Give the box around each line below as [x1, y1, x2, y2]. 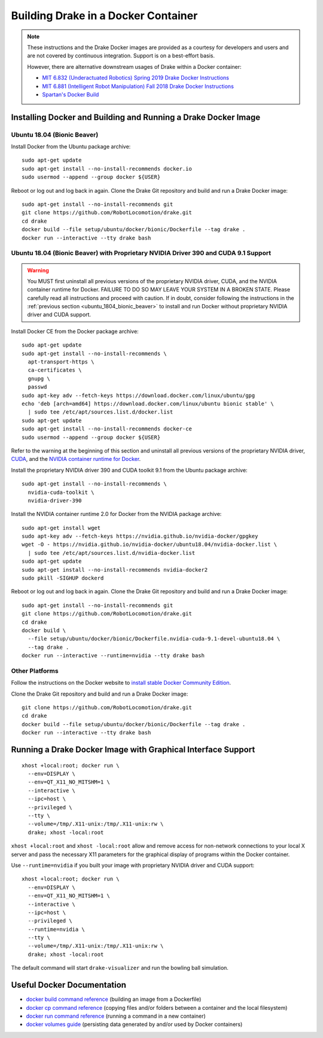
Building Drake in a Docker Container [11, 9, 198, 22]
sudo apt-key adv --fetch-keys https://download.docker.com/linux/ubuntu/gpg [22, 392, 255, 399]
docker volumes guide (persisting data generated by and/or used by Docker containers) [26, 1021, 243, 1028]
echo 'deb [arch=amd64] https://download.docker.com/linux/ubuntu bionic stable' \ [22, 400, 275, 407]
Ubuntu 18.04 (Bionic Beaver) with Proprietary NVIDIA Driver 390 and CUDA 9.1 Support [11, 249, 272, 257]
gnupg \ [28, 375, 50, 382]
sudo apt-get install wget [22, 524, 101, 531]
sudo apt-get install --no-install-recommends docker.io [22, 165, 193, 172]
